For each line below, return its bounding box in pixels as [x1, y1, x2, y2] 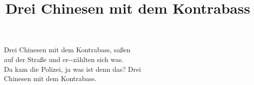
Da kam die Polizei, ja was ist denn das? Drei [4, 64, 141, 74]
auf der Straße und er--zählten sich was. [4, 54, 124, 64]
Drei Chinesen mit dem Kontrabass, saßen [4, 44, 131, 55]
